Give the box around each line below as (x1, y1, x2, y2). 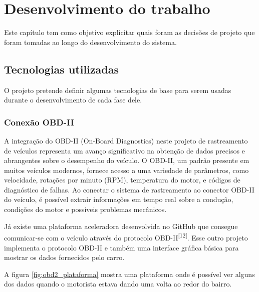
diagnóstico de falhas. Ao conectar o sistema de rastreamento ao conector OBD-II (4, 184, 254, 194)
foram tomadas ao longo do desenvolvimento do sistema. (4, 36, 177, 47)
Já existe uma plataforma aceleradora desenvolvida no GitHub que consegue (4, 220, 238, 231)
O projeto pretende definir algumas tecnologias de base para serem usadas (4, 84, 231, 95)
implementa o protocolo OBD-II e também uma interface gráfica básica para (4, 242, 239, 252)
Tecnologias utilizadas (4, 61, 119, 76)
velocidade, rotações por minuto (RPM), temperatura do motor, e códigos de (4, 174, 240, 185)
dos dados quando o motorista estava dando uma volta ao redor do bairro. (4, 278, 232, 289)
